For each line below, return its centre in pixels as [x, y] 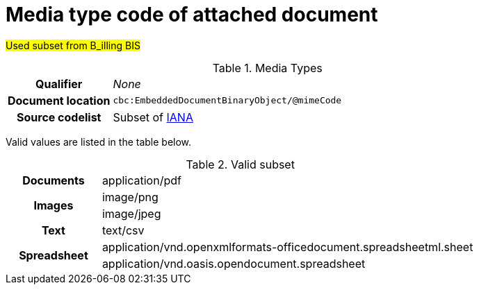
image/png [130, 197]
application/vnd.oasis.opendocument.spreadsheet [234, 263]
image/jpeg [131, 213]
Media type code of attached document [192, 15]
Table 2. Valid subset [240, 164]
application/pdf [141, 180]
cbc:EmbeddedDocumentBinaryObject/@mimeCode [227, 101]
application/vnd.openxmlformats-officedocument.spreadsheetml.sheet [287, 247]
